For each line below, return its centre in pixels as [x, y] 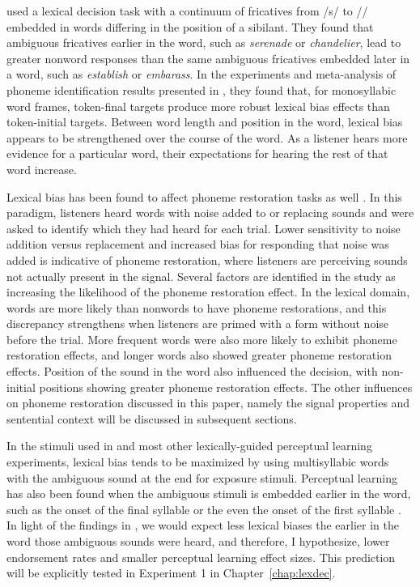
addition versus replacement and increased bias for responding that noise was [198, 244]
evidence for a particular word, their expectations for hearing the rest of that [197, 153]
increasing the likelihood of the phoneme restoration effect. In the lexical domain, [208, 292]
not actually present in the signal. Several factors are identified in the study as [201, 276]
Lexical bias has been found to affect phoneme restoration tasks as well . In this [204, 196]
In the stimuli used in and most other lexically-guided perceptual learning [189, 446]
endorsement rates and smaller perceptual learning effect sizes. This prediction [201, 557]
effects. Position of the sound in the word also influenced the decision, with [192, 371]
